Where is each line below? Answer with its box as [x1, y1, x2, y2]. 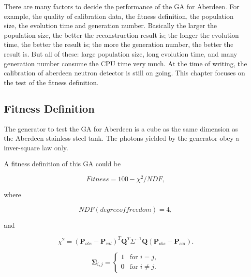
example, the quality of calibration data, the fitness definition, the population [4, 11, 234, 21]
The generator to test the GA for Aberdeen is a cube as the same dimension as [4, 123, 238, 133]
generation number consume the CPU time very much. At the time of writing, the [4, 58, 247, 68]
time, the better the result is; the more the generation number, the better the [4, 39, 234, 49]
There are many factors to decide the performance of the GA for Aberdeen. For [4, 1, 239, 11]
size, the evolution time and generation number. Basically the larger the [4, 20, 217, 30]
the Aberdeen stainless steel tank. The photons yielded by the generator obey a [4, 133, 239, 143]
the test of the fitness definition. [4, 77, 99, 87]
